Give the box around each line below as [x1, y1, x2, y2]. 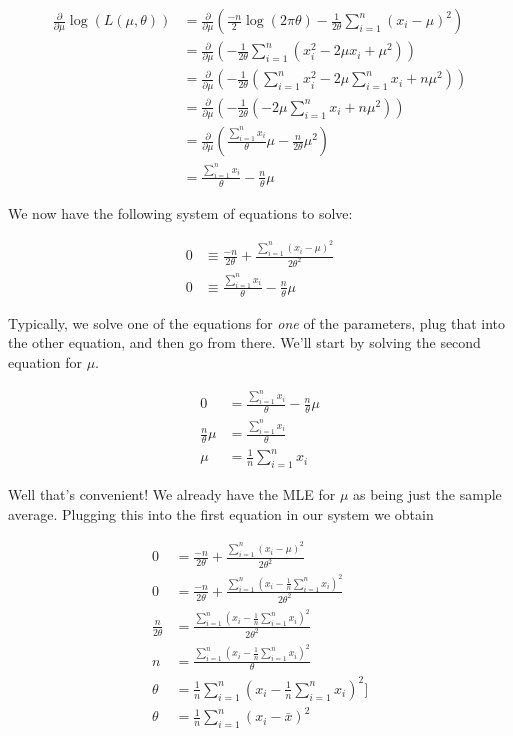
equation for [8, 351, 82, 372]
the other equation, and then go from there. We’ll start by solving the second [8, 332, 481, 353]
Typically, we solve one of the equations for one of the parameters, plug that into [8, 312, 506, 333]
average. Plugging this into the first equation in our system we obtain [8, 503, 434, 524]
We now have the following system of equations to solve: [8, 202, 353, 223]
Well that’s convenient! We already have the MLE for [8, 484, 336, 505]
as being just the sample [353, 484, 502, 505]
